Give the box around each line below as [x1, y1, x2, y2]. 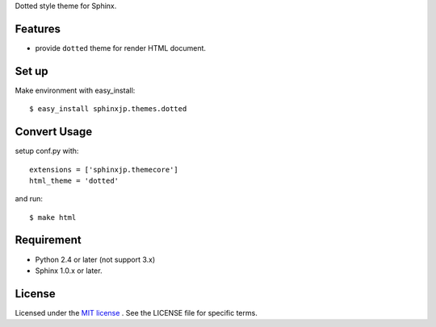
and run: [15, 194, 44, 204]
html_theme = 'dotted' [29, 176, 119, 185]
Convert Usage [15, 125, 93, 139]
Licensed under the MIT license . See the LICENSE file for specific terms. [15, 308, 258, 317]
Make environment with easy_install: [15, 85, 136, 95]
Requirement [15, 234, 82, 247]
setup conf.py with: [15, 146, 79, 156]
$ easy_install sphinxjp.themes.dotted [29, 105, 187, 114]
